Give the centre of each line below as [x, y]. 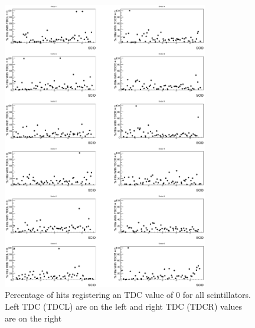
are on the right [33, 318]
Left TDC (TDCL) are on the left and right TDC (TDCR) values [124, 306]
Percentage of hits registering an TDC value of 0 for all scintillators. [128, 295]
